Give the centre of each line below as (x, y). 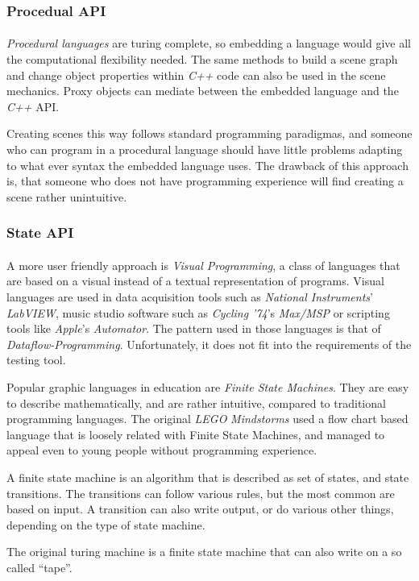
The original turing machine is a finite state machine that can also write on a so (204, 552)
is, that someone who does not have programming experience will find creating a (205, 181)
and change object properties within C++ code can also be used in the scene (196, 75)
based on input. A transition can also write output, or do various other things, (200, 509)
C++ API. (33, 106)
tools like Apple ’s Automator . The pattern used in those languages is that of (194, 328)
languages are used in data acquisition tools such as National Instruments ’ (190, 297)
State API (40, 232)
